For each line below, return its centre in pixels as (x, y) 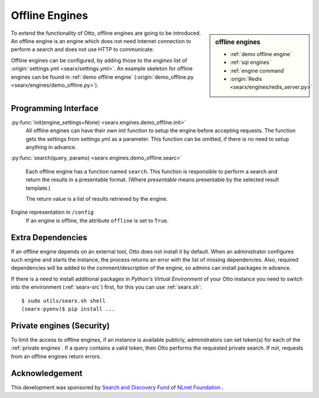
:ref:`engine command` (258, 70)
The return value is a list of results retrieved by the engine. (97, 198)
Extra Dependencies (49, 237)
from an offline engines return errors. (56, 356)
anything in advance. (51, 147)
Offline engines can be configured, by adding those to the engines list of (99, 60)
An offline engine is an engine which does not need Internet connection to (101, 41)
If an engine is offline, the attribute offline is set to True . (97, 220)
